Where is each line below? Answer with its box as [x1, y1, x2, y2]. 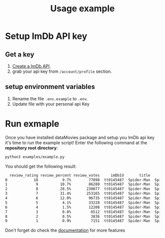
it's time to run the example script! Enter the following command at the [5, 140, 147, 146]
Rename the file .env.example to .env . [12, 95, 88, 101]
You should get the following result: [5, 163, 77, 169]
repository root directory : [5, 145, 58, 150]
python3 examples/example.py [5, 154, 65, 159]
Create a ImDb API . [12, 63, 51, 69]
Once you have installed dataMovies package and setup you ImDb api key [5, 134, 155, 140]
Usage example [50, 3, 115, 14]
